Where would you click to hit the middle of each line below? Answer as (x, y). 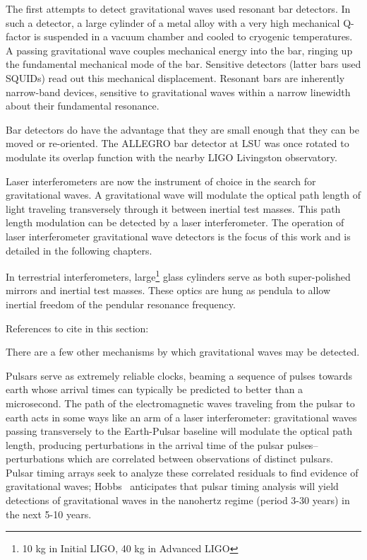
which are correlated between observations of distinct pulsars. (200, 459)
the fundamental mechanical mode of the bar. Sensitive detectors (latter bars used (183, 64)
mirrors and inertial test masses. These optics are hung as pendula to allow (168, 290)
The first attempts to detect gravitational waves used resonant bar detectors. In (178, 8)
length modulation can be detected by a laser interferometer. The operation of (175, 222)
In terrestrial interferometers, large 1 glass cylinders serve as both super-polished (178, 275)
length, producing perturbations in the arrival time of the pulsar (145, 444)
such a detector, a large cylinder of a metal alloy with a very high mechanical (173, 22)
